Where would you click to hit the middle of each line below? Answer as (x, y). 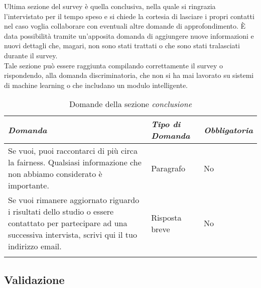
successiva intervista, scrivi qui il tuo (73, 235)
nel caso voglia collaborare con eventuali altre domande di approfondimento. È (125, 26)
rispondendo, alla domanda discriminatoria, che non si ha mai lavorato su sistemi (129, 75)
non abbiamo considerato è (55, 174)
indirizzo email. (35, 246)
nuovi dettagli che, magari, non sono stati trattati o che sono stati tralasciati (122, 45)
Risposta (166, 217)
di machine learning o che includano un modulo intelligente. (96, 85)
